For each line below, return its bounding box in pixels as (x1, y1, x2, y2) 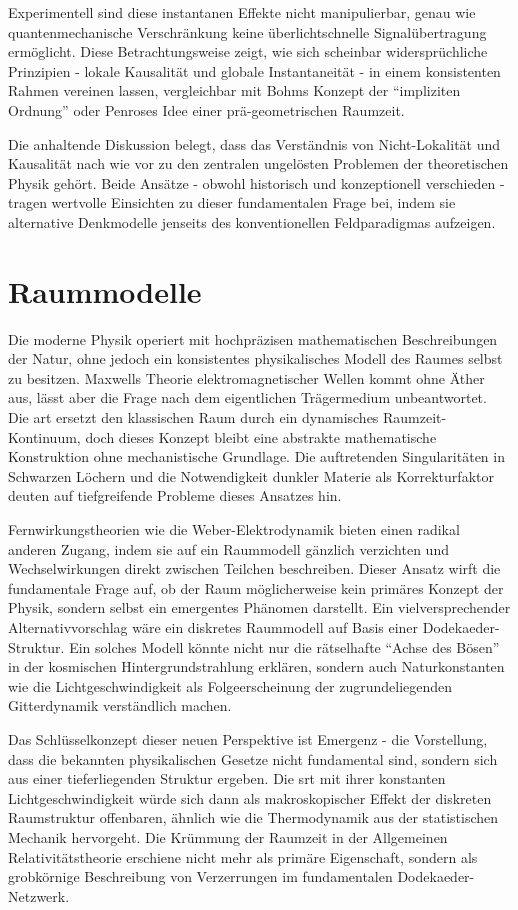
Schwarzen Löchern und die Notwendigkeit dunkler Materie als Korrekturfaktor (8, 465, 494, 486)
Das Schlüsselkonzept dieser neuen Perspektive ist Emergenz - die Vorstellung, (8, 728, 488, 749)
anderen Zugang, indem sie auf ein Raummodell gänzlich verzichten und (8, 538, 449, 559)
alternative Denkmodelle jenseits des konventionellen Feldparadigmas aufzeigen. (8, 211, 496, 232)
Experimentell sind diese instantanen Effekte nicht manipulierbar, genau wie (8, 2, 476, 22)
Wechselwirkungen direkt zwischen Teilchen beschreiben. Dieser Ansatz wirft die (8, 558, 501, 579)
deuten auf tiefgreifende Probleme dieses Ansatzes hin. (8, 485, 342, 506)
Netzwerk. (8, 885, 70, 906)
